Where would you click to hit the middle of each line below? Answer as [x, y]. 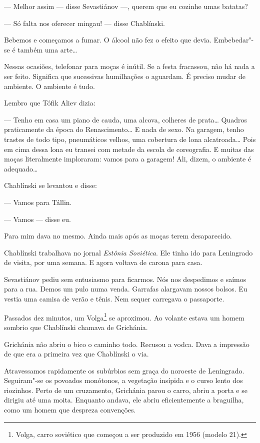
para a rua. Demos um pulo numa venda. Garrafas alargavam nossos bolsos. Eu [126, 289]
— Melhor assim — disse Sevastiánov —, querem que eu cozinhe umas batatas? [126, 6]
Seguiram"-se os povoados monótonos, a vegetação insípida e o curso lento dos [123, 380]
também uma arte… [47, 49]
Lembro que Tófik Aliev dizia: [50, 103]
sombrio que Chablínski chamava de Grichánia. [76, 327]
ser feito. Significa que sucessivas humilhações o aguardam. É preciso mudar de [125, 76]
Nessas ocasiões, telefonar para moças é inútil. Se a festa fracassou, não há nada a [129, 66]
